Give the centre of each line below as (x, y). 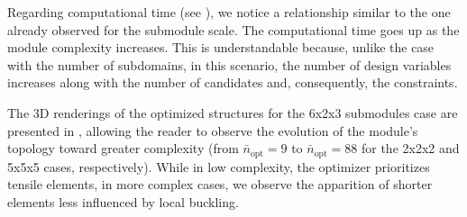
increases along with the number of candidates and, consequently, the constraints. (233, 82)
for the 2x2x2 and (410, 148)
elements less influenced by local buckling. (123, 201)
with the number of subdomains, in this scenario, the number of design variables (229, 64)
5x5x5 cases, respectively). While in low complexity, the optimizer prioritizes (219, 166)
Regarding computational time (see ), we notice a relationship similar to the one (229, 12)
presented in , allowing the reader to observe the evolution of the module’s (213, 130)
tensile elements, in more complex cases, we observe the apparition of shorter (220, 184)
